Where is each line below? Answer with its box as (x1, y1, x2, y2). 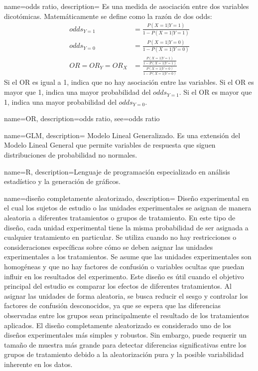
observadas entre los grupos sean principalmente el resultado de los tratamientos (4, 310, 249, 320)
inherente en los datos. (4, 359, 73, 369)
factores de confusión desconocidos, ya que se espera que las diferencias (4, 300, 221, 311)
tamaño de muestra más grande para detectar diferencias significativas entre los (4, 339, 247, 350)
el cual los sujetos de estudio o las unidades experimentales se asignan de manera (4, 202, 252, 213)
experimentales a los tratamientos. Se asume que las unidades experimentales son (4, 251, 252, 262)
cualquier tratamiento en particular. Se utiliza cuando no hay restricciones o (4, 232, 237, 242)
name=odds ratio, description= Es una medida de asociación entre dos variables (4, 1, 249, 11)
